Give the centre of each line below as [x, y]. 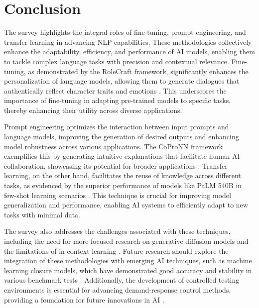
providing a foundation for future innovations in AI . [84, 299]
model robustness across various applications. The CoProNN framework [114, 146]
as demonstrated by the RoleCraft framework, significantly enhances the [138, 71]
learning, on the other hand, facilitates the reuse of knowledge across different [123, 175]
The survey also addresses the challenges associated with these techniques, [117, 231]
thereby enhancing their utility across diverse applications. [93, 110]
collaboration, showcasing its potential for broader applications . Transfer [116, 165]
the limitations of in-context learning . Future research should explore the [116, 251]
